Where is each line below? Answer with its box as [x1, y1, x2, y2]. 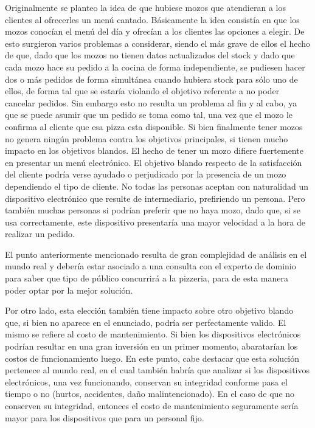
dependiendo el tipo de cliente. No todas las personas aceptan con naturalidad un [5, 179, 308, 192]
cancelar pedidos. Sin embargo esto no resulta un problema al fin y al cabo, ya [5, 96, 297, 109]
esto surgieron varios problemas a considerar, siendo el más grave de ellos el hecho [5, 36, 311, 49]
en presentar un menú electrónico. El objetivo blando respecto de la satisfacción [5, 156, 302, 168]
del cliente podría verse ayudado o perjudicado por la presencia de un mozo [5, 168, 286, 181]
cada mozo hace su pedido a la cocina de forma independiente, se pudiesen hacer [5, 60, 305, 73]
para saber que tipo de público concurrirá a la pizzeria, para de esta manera [5, 272, 288, 285]
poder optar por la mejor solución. [5, 283, 133, 296]
